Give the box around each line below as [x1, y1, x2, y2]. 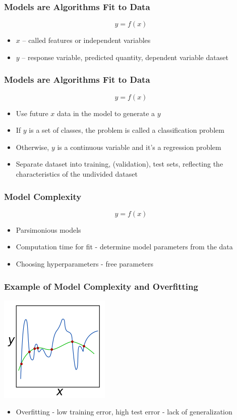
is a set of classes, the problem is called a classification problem [29, 125, 224, 135]
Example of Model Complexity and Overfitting [4, 280, 198, 292]
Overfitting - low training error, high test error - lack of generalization [16, 406, 232, 417]
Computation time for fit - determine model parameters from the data [16, 241, 233, 252]
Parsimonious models [16, 224, 81, 235]
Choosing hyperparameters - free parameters [16, 258, 154, 269]
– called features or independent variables [22, 35, 151, 45]
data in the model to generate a [57, 108, 155, 118]
